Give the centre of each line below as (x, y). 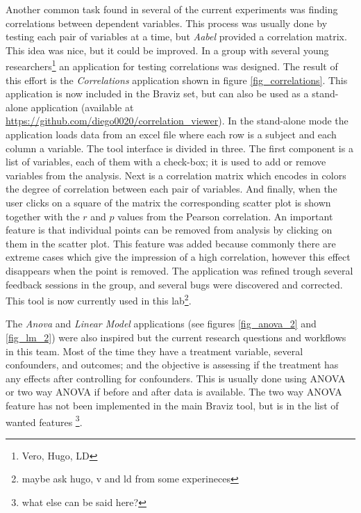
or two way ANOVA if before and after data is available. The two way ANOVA (174, 392)
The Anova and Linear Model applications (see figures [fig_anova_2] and (161, 324)
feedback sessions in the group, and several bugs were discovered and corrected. (174, 284)
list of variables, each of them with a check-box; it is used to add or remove (166, 162)
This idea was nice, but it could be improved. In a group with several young (167, 50)
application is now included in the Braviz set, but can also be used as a (157, 93)
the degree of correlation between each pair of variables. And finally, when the (171, 189)
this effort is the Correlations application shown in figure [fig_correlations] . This (177, 80)
